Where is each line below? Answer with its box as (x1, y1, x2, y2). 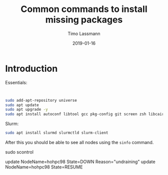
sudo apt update (5, 102, 39, 108)
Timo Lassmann (67, 30, 101, 36)
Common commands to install (20, 3, 147, 15)
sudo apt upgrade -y (5, 107, 48, 112)
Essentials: (5, 79, 27, 85)
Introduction (5, 63, 58, 74)
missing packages (45, 14, 123, 25)
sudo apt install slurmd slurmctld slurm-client (5, 131, 108, 136)
